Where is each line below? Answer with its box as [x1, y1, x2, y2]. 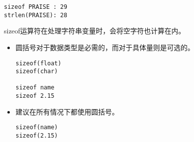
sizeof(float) [15, 59, 61, 67]
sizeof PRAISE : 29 [4, 3, 67, 10]
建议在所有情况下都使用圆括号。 [15, 106, 119, 116]
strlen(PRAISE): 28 [4, 11, 67, 19]
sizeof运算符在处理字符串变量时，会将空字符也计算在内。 [4, 26, 186, 36]
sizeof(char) [15, 68, 58, 75]
